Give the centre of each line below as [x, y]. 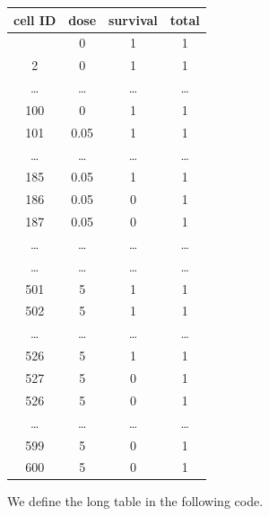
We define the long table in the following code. [135, 501]
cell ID [35, 19]
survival [133, 19]
